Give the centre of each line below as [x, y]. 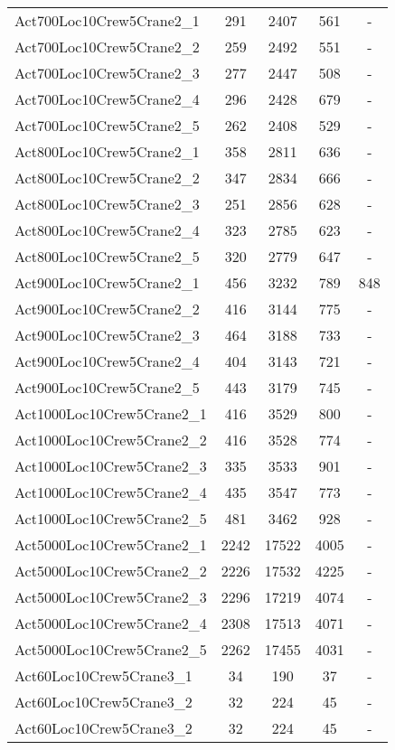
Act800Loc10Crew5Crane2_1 [107, 151]
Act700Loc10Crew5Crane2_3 [107, 73]
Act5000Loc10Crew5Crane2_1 [111, 544]
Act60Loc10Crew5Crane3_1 [103, 675]
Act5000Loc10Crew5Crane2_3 [111, 597]
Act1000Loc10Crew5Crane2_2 [111, 440]
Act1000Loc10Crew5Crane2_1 [111, 413]
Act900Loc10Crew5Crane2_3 [107, 335]
